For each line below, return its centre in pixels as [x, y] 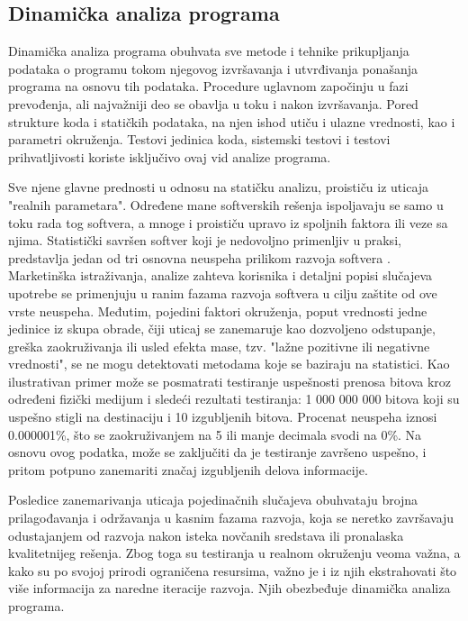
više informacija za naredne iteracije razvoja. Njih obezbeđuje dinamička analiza [229, 588]
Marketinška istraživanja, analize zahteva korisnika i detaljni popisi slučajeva [220, 275]
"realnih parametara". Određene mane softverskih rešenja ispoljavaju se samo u [226, 204]
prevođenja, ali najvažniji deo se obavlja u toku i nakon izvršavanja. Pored [213, 103]
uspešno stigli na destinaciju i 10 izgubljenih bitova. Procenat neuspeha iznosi [223, 417]
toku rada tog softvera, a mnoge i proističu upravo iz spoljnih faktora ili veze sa [228, 222]
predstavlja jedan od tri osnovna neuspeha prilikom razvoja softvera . [199, 257]
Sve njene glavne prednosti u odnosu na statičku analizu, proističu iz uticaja [219, 187]
